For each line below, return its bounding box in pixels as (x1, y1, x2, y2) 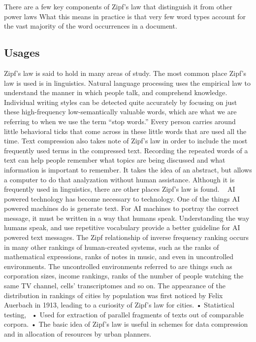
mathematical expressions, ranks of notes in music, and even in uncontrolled (4, 251, 234, 262)
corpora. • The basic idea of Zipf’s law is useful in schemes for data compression (4, 319, 248, 329)
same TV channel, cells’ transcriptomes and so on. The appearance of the (4, 280, 226, 291)
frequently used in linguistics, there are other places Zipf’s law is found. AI (4, 184, 235, 194)
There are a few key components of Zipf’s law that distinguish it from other (4, 1, 232, 11)
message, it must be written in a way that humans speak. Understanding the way (4, 212, 250, 223)
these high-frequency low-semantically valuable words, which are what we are (4, 106, 237, 117)
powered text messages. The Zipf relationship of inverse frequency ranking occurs (4, 232, 249, 242)
